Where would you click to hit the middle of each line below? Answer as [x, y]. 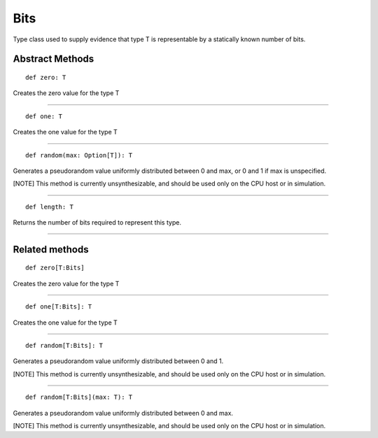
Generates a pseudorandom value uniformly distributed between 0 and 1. [118, 361]
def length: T [49, 207]
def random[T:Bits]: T [64, 346]
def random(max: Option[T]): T [79, 155]
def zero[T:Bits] [55, 268]
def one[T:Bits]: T [59, 307]
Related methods [51, 249]
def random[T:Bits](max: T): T [79, 397]
